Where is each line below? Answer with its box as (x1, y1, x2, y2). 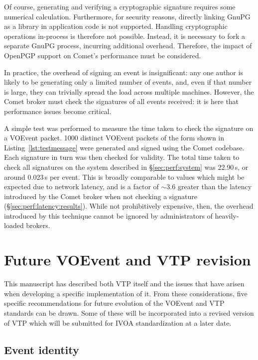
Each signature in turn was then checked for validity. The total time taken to (4, 152, 240, 162)
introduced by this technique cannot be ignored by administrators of (4, 210, 213, 221)
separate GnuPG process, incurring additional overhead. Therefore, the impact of (4, 40, 252, 51)
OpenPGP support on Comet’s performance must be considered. (4, 50, 201, 60)
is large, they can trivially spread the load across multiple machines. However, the (4, 86, 254, 97)
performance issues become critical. (4, 106, 112, 116)
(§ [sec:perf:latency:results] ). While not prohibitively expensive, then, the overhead (4, 201, 254, 211)
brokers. (26, 220, 50, 231)
